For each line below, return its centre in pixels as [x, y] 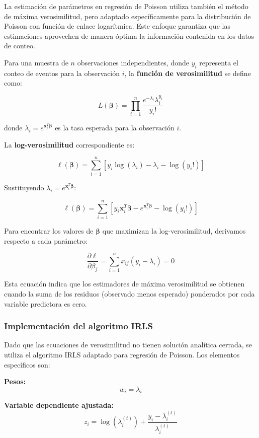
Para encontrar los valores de [49, 230]
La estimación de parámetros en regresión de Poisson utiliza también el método [126, 6]
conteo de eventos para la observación [62, 73]
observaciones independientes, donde [133, 62]
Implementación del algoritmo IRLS [78, 326]
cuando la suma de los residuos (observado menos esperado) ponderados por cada [129, 293]
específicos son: [27, 364]
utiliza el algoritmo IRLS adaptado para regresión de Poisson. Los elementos [122, 354]
